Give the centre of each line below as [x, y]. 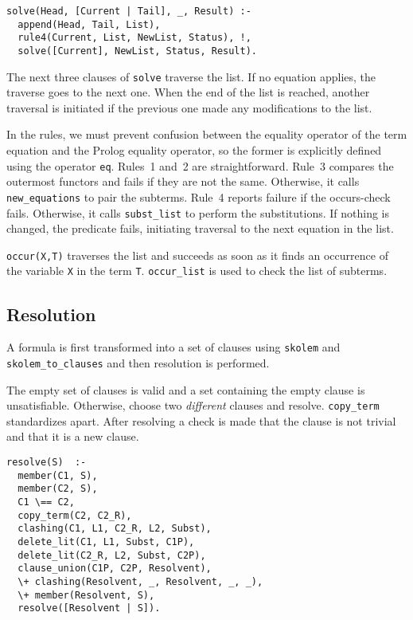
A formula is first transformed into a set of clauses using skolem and [173, 347]
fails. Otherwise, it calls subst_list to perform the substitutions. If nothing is [198, 212]
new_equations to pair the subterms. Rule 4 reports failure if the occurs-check [199, 196]
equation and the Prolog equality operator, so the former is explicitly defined [194, 150]
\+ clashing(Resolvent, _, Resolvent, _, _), [140, 581]
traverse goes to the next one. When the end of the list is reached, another [188, 92]
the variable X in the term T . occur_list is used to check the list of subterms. [197, 271]
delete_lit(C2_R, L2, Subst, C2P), [112, 555]
